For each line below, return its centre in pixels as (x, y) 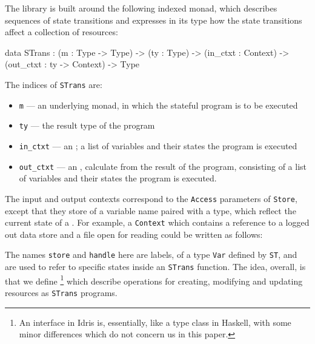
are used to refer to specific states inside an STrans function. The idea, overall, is (155, 266)
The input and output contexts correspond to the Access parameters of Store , (151, 198)
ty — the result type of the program (87, 125)
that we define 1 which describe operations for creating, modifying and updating (154, 280)
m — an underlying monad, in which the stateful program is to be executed (158, 105)
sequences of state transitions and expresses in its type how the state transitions (154, 20)
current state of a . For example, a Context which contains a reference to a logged (157, 222)
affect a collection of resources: (61, 32)
